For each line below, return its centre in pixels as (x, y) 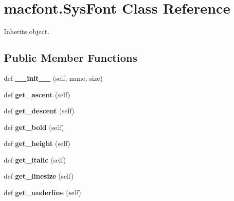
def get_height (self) (37, 143)
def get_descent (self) (39, 111)
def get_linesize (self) (39, 176)
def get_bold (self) (34, 127)
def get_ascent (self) (37, 94)
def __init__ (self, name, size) (53, 78)
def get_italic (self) (35, 159)
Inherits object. (27, 31)
